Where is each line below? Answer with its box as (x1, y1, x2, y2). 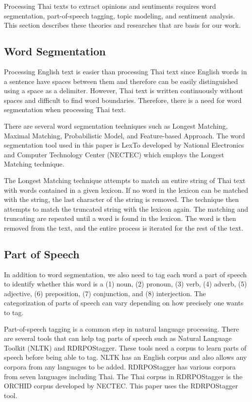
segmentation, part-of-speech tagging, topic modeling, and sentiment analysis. (4, 10, 235, 20)
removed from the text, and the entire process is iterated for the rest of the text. (4, 222, 243, 233)
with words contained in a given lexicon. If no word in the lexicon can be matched (4, 184, 248, 195)
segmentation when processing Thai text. (4, 104, 126, 115)
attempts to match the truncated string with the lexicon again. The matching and (4, 203, 249, 214)
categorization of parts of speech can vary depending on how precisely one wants (4, 298, 244, 308)
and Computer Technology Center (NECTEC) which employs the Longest (4, 149, 224, 159)
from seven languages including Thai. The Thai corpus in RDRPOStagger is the (4, 371, 243, 381)
